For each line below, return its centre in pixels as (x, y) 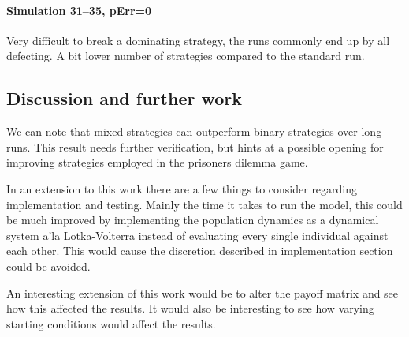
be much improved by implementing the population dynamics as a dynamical (193, 220)
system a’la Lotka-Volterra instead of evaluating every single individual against (197, 235)
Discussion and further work (124, 98)
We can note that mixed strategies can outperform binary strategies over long (194, 131)
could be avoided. (48, 266)
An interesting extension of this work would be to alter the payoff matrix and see (203, 292)
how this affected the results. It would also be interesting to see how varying (190, 308)
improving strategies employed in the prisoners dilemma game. (157, 162)
